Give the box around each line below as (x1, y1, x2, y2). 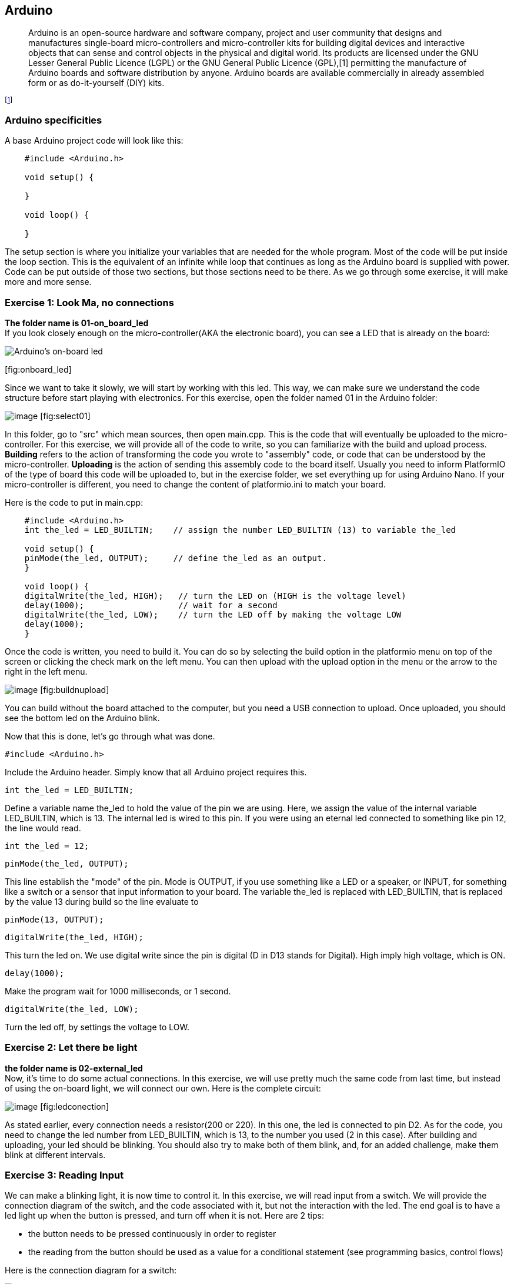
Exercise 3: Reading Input (5, 1169, 124, 1182)
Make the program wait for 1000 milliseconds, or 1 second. (5, 986, 231, 996)
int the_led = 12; (5, 841, 89, 851)
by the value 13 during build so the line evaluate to (5, 896, 199, 907)
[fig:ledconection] (40, 1101, 109, 1112)
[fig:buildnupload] (40, 684, 109, 695)
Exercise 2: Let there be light (5, 1041, 138, 1054)
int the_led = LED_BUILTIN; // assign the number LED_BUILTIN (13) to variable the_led (24, 525, 456, 535)
